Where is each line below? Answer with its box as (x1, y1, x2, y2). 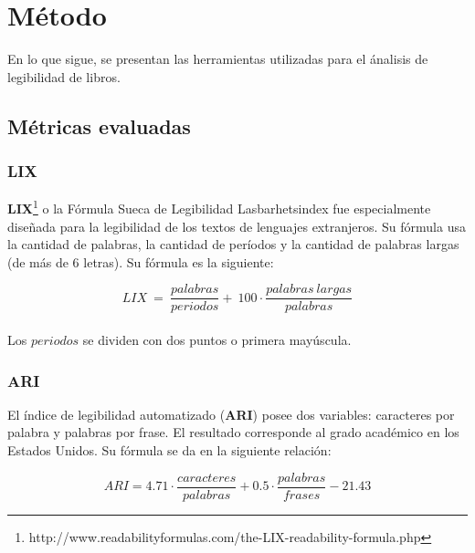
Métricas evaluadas (7, 111, 191, 140)
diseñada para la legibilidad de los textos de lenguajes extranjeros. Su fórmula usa (7, 216, 466, 235)
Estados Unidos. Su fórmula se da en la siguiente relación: (7, 441, 332, 459)
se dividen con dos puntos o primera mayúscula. (82, 330, 352, 349)
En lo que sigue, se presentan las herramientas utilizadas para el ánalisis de (7, 49, 428, 68)
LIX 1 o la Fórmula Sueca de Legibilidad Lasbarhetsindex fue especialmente (7, 196, 431, 217)
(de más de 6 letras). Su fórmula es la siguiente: (7, 252, 274, 271)
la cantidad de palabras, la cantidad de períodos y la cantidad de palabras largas (7, 235, 459, 254)
